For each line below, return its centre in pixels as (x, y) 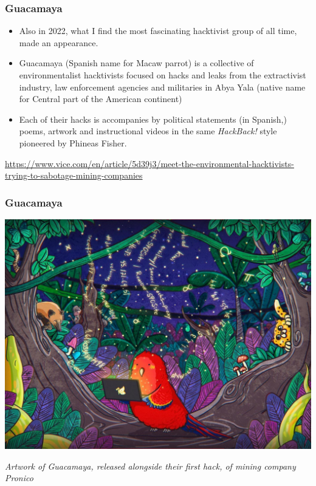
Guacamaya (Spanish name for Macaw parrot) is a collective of (136, 63)
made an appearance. (59, 42)
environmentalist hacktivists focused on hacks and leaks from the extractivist (163, 75)
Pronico (19, 478)
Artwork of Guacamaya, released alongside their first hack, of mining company (150, 466)
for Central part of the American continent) (101, 99)
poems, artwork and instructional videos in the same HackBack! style (148, 131)
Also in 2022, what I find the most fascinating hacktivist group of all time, (158, 31)
